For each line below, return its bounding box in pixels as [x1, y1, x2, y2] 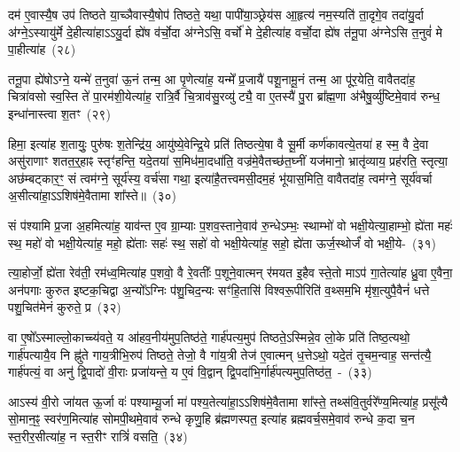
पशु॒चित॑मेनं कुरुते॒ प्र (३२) [8, 298, 121, 316]
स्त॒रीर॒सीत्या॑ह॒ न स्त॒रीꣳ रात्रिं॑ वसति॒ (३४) [8, 426, 188, 445]
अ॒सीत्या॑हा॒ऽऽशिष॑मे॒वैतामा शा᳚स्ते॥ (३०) [8, 186, 177, 205]
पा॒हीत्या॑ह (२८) [8, 40, 76, 58]
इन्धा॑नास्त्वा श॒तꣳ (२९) [8, 104, 111, 122]
